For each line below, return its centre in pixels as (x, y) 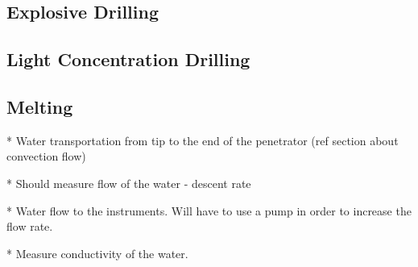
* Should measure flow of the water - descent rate (129, 183)
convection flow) (46, 156)
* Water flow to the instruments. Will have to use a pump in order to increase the (209, 210)
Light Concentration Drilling (128, 59)
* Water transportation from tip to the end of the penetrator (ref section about (203, 140)
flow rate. (30, 226)
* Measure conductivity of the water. (97, 253)
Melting (40, 106)
